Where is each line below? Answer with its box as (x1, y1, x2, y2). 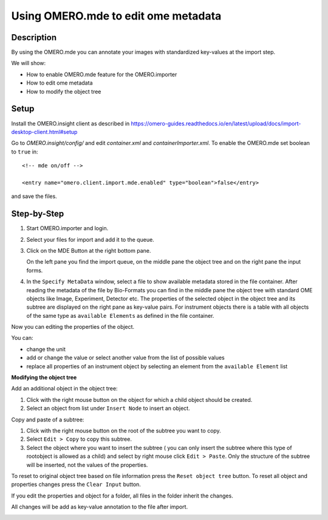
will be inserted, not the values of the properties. (26, 461, 148, 468)
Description (11, 32, 57, 43)
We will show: (11, 60, 46, 67)
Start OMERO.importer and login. (26, 225, 109, 232)
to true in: (11, 148, 39, 155)
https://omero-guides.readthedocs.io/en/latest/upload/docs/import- (131, 119, 301, 127)
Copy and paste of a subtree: (11, 416, 84, 423)
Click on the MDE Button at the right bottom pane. (26, 247, 151, 254)
